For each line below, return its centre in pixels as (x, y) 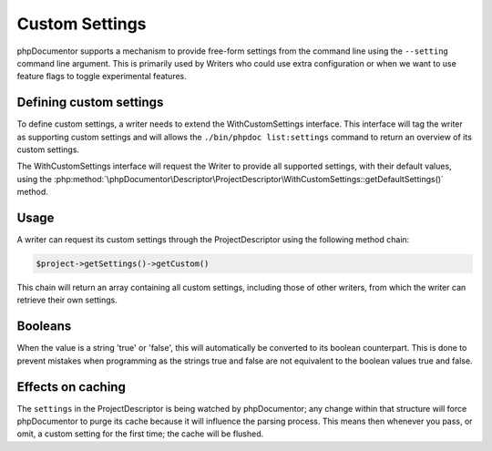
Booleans (44, 327)
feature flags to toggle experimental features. (102, 77)
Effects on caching (72, 387)
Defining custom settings (90, 102)
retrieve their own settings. (67, 300)
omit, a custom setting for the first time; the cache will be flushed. (140, 434)
